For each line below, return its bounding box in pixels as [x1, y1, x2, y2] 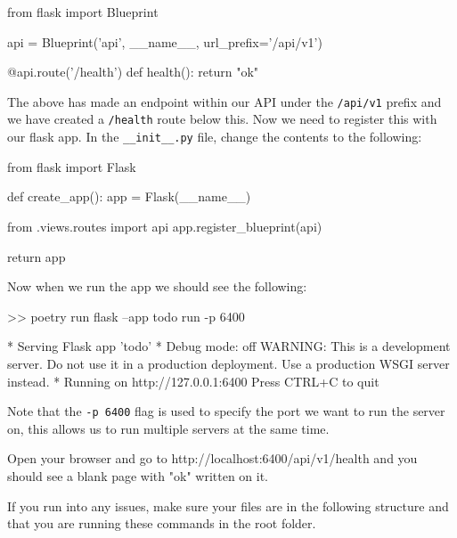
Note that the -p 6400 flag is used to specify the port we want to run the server [7, 402, 445, 420]
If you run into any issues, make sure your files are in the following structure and [7, 496, 449, 515]
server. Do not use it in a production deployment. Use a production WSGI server [7, 354, 450, 372]
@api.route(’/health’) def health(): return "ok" [7, 62, 259, 81]
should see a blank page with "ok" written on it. [7, 466, 269, 485]
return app [7, 247, 66, 265]
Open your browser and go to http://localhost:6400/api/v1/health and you [7, 449, 418, 468]
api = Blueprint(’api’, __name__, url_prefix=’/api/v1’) [7, 32, 322, 51]
